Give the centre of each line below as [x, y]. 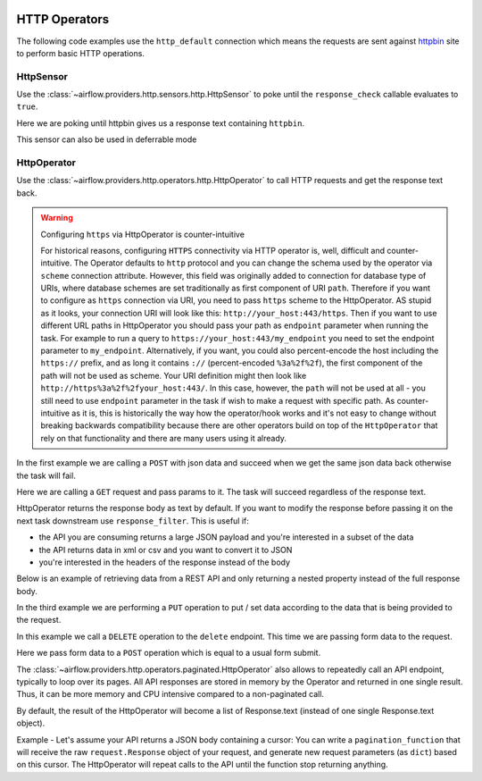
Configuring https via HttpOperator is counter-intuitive [143, 234]
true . [27, 106]
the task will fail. [46, 475]
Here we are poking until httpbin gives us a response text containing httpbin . [161, 123]
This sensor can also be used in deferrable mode [107, 139]
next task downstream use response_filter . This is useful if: [133, 521]
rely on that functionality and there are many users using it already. [164, 438]
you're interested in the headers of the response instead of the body [164, 562]
